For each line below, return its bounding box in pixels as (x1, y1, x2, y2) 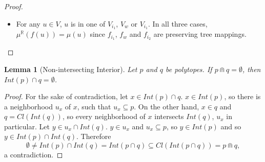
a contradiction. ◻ (4, 149, 63, 160)
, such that (77, 101, 111, 111)
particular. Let (4, 121, 50, 131)
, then (242, 63, 261, 74)
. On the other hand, (134, 101, 199, 111)
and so (220, 121, 241, 131)
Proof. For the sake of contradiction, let (4, 91, 128, 102)
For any (16, 18, 40, 29)
